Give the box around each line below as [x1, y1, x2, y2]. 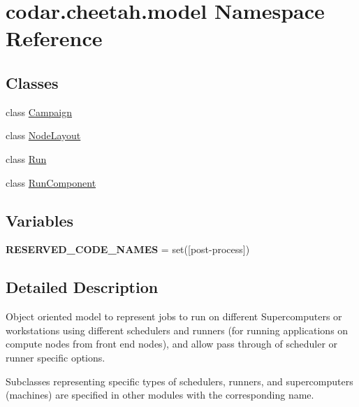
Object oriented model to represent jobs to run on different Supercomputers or [6, 309, 342, 324]
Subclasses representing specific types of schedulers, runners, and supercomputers [6, 373, 353, 388]
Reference [6, 24, 103, 52]
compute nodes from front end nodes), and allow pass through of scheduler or [6, 336, 338, 351]
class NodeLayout [6, 128, 81, 143]
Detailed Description [6, 276, 159, 298]
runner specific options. [6, 350, 105, 364]
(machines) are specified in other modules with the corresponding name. [6, 387, 314, 402]
